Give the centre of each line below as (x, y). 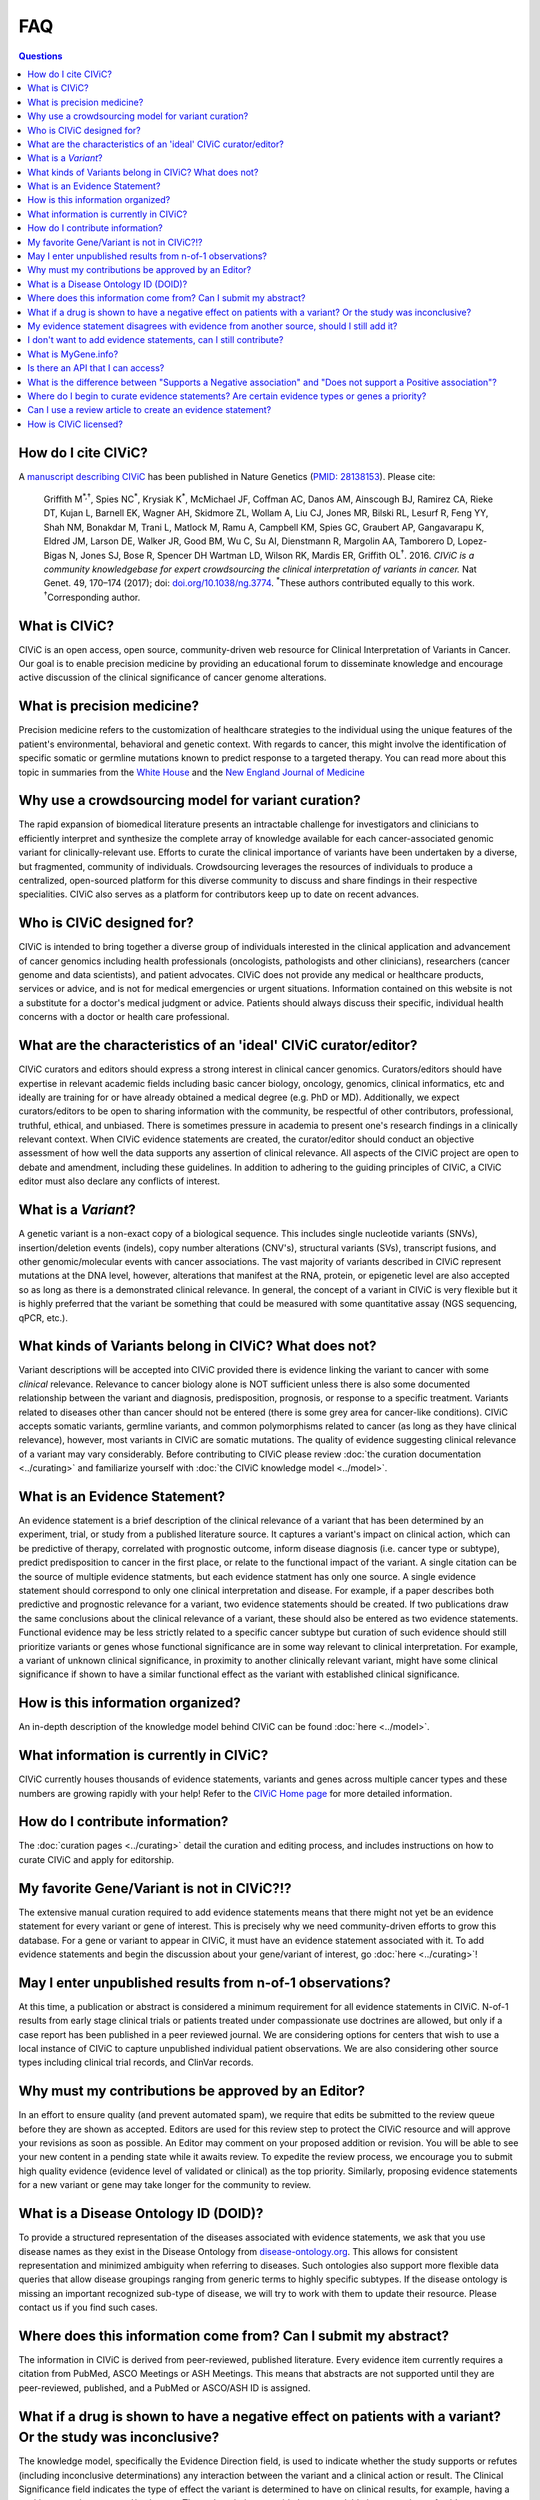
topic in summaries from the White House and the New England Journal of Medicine (191, 772)
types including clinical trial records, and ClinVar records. (136, 2062)
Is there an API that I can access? (96, 368)
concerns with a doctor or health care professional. (124, 1017)
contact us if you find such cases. (88, 2307)
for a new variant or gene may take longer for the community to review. (165, 2185)
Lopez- (472, 541)
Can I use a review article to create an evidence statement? (149, 410)
